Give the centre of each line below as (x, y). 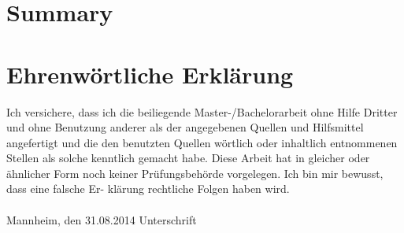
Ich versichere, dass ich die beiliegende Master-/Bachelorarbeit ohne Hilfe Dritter (202, 111)
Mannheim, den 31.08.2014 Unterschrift (102, 219)
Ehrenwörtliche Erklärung (150, 74)
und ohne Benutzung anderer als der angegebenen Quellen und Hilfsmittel (185, 127)
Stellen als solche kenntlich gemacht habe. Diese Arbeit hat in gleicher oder (188, 158)
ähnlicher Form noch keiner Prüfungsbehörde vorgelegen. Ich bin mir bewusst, (195, 173)
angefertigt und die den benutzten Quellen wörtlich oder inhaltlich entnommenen (202, 142)
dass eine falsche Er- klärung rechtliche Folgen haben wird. (148, 189)
